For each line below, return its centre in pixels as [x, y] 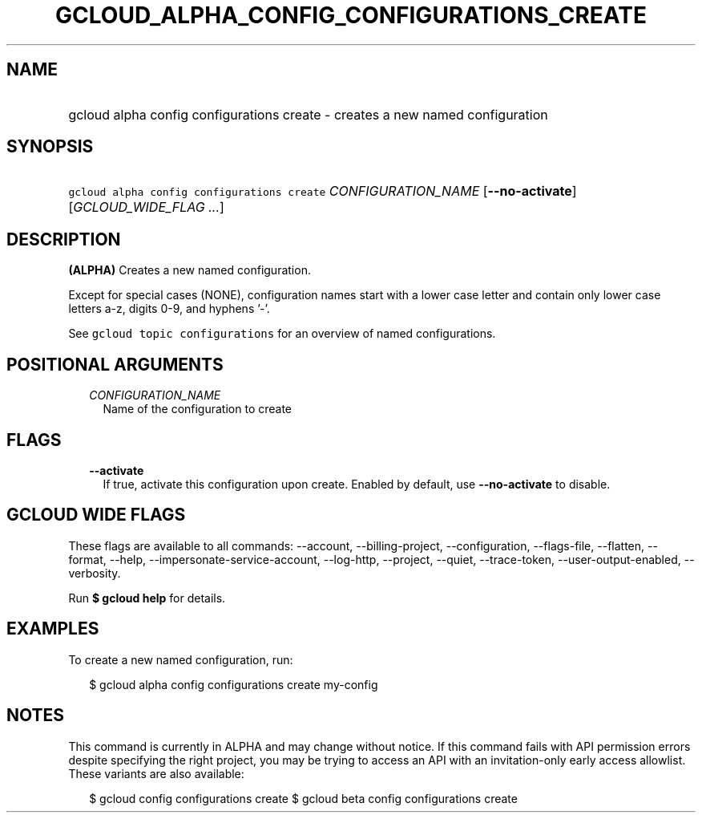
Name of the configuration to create [198, 409]
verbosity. [95, 573]
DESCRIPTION [64, 239]
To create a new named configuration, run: [181, 659]
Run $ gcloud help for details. [147, 598]
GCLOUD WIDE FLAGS [96, 515]
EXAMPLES [53, 629]
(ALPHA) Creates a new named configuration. [190, 270]
